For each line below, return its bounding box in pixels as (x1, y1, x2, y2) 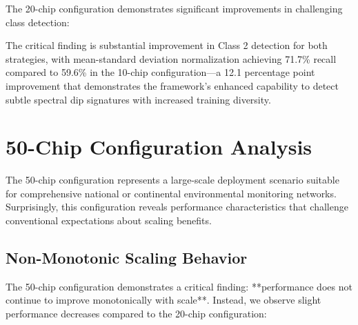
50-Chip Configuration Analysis (6, 132, 312, 161)
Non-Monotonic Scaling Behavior (6, 247, 248, 268)
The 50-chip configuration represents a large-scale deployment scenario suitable (6, 173, 339, 187)
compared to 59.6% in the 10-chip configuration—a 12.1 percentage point (6, 65, 315, 79)
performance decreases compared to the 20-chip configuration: (6, 306, 267, 321)
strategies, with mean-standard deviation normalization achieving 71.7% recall (6, 51, 337, 66)
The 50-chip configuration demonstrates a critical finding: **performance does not (6, 279, 352, 293)
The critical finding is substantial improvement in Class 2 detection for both (6, 38, 328, 52)
